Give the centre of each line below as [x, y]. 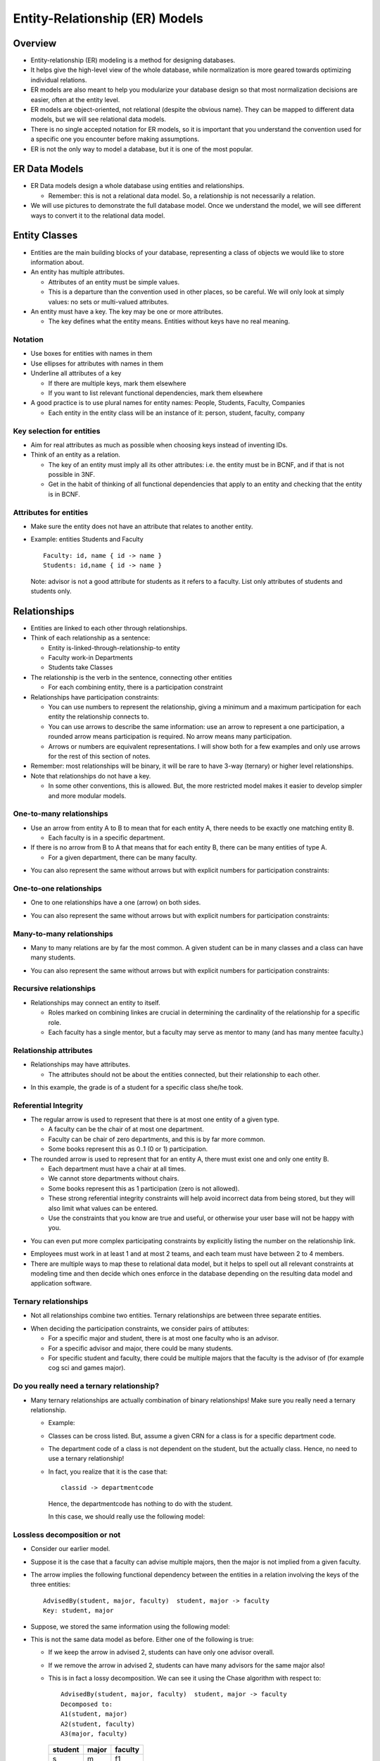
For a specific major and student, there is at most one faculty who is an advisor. [164, 1338]
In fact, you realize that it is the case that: [108, 1471]
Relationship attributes [53, 1050]
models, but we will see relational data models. [99, 119]
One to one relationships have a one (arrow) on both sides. [116, 902]
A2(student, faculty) [98, 1724]
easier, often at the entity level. [75, 99]
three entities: [51, 1584]
